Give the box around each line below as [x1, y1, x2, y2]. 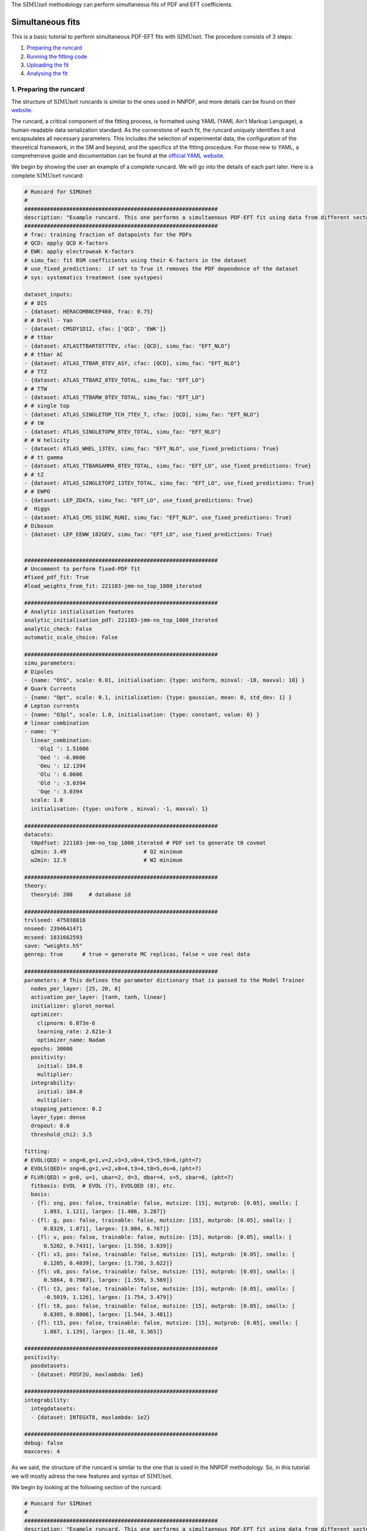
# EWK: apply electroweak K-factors [24, 248, 135, 255]
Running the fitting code [26, 53, 88, 60]
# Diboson [24, 522, 54, 529]
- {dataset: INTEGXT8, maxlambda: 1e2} [31, 1413, 150, 1421]
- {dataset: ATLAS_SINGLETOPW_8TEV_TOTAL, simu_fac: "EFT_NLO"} [24, 428, 221, 435]
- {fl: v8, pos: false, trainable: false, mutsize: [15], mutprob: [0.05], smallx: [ [31, 1268, 295, 1275]
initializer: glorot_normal [31, 1002, 115, 1009]
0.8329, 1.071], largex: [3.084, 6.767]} [43, 1225, 169, 1232]
